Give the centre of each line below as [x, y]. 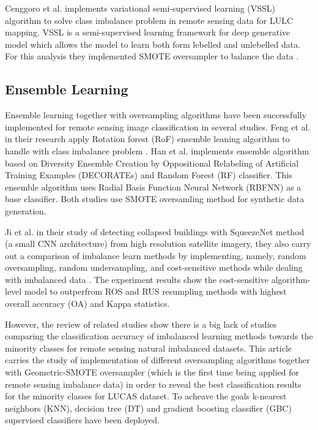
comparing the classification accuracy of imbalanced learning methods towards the [159, 336]
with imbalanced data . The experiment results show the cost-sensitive [137, 279]
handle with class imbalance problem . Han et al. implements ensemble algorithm [157, 150]
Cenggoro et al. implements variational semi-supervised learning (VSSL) [140, 8]
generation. [26, 210]
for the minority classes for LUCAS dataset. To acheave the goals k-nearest [146, 396]
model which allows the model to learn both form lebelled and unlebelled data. [153, 44]
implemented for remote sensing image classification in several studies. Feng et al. [158, 126]
